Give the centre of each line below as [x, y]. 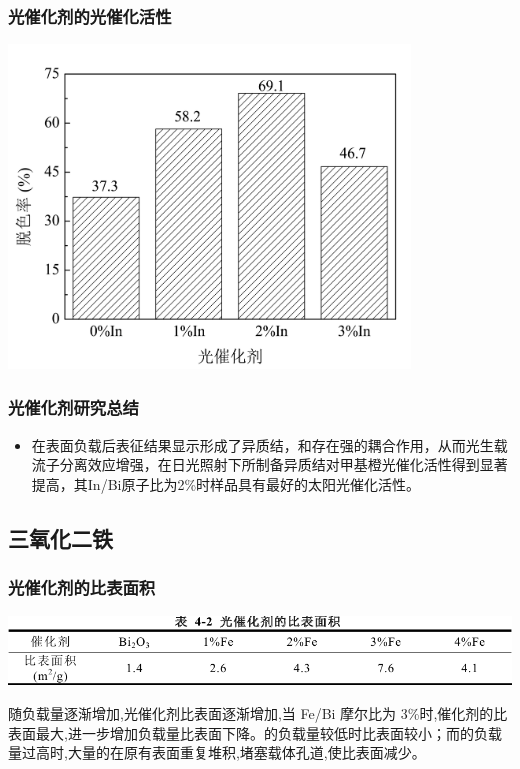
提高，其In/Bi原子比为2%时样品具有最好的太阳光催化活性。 [226, 483]
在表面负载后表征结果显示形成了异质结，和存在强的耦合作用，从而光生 [262, 444]
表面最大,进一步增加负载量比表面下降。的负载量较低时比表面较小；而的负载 [255, 732]
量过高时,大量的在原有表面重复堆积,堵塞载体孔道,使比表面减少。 [217, 752]
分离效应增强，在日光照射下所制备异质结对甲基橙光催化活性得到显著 [283, 464]
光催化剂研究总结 [73, 407]
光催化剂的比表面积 [82, 587]
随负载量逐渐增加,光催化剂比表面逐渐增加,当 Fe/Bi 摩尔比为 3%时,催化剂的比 [258, 712]
